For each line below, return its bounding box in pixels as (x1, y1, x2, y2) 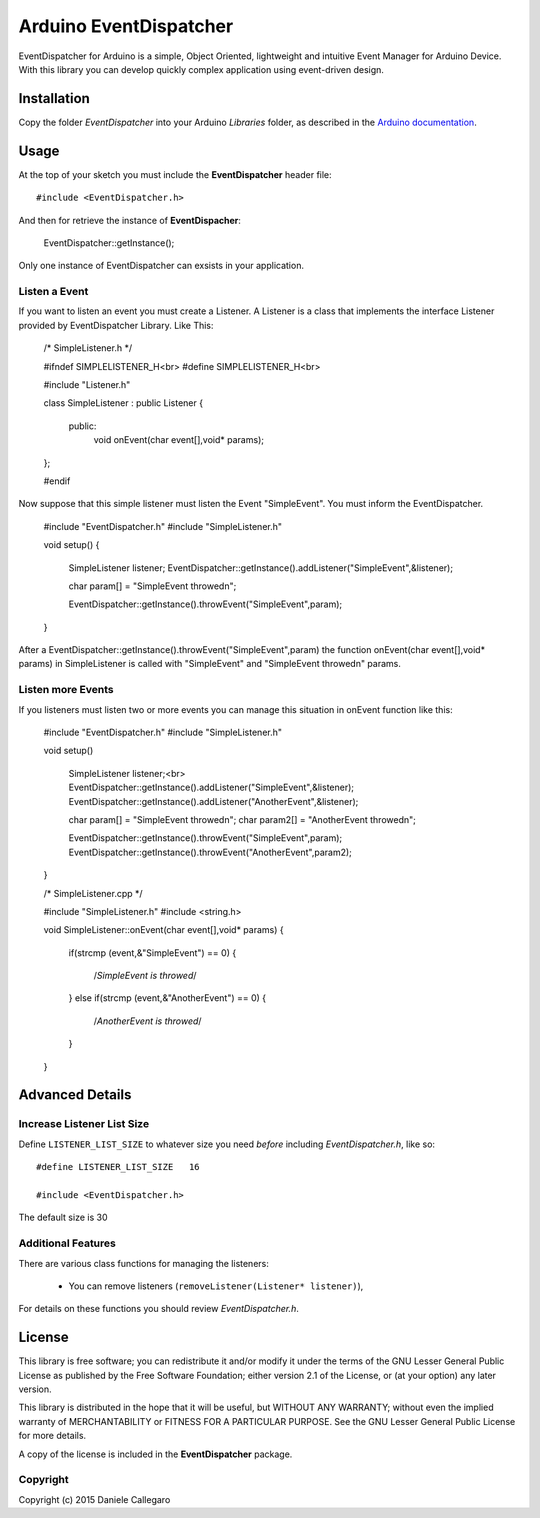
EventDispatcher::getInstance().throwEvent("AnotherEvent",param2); (68, 846, 352, 858)
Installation (18, 90, 90, 107)
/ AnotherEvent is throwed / (93, 1015, 202, 1027)
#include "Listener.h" (43, 379, 131, 391)
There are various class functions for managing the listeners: (18, 1257, 269, 1269)
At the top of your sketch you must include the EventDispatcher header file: (18, 168, 332, 180)
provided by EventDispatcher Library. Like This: (18, 319, 214, 331)
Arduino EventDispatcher (18, 15, 234, 37)
